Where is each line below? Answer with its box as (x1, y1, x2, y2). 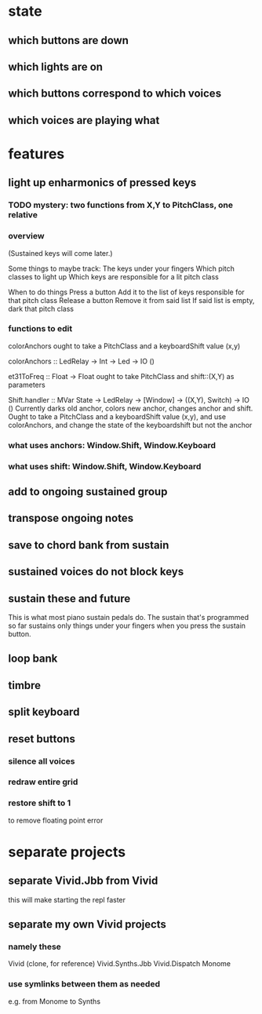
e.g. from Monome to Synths (8, 996, 100, 1006)
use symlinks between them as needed (8, 979, 161, 990)
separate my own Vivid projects (8, 917, 167, 932)
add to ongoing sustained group (8, 485, 168, 498)
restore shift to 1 (8, 797, 71, 808)
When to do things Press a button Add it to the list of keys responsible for (8, 287, 245, 297)
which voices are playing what (8, 113, 160, 127)
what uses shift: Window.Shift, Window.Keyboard (8, 461, 202, 472)
